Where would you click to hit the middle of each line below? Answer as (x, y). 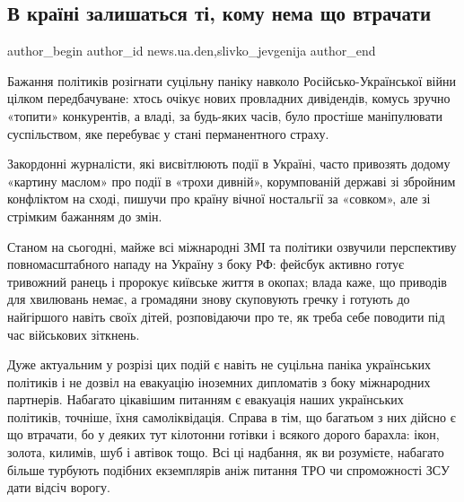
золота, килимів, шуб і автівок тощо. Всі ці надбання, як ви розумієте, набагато (226, 452)
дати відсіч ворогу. (59, 487)
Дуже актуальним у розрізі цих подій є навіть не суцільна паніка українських (219, 364)
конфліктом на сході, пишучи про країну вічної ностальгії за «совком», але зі (219, 199)
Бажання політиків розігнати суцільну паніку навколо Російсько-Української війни (232, 80)
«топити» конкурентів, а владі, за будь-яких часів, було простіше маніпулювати (225, 115)
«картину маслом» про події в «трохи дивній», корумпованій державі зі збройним (232, 181)
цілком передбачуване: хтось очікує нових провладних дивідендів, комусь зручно (229, 98)
